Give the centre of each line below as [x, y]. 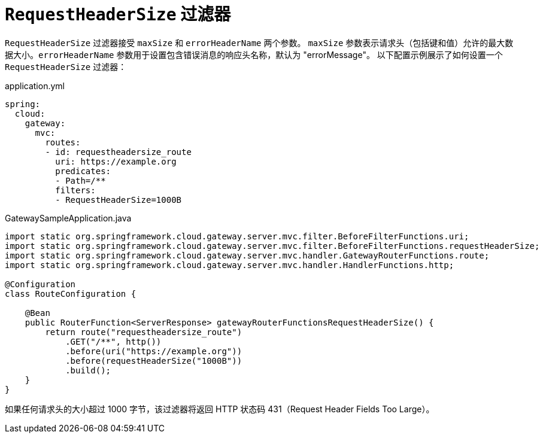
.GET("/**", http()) [113, 341]
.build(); [88, 370]
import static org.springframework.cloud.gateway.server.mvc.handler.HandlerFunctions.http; [230, 265]
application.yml [35, 86]
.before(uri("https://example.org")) [154, 351]
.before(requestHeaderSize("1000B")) [154, 361]
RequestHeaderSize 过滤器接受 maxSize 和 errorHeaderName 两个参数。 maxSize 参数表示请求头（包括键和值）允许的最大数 [259, 42]
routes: [63, 142]
